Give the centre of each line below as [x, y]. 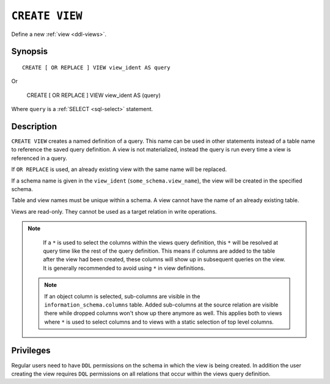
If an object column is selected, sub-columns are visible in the [122, 296]
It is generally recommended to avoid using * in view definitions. [124, 268]
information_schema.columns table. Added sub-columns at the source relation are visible [161, 305]
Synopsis [30, 52]
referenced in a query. [39, 158]
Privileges [31, 351]
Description [34, 126]
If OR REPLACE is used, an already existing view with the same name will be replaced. [119, 169]
